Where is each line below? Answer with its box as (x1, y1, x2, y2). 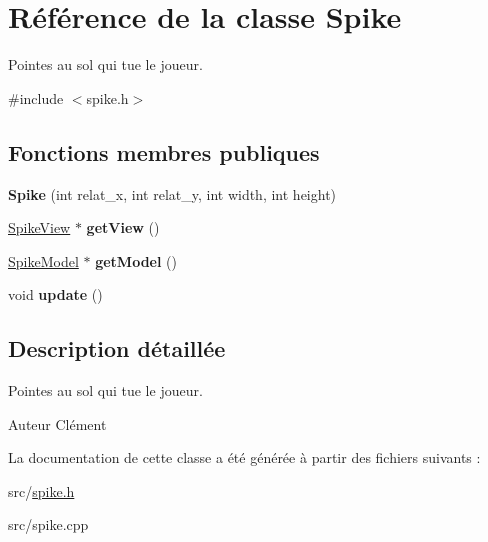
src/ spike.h (8, 480, 75, 501)
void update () (8, 284, 103, 305)
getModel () (95, 250, 177, 271)
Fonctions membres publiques (8, 136, 320, 167)
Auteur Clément (8, 413, 107, 434)
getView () (86, 217, 160, 238)
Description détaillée (8, 333, 226, 364)
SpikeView (8, 217, 71, 238)
